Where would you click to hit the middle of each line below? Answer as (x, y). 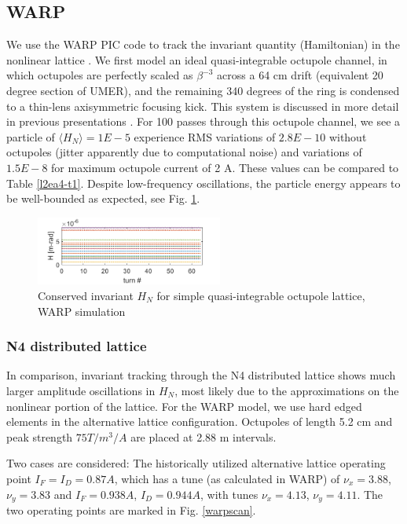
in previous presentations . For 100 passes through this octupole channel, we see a (203, 121)
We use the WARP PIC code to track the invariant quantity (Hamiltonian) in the (203, 44)
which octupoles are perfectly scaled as (100, 75)
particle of (31, 136)
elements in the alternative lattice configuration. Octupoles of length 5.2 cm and (200, 421)
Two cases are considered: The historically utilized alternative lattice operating (196, 463)
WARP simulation (82, 311)
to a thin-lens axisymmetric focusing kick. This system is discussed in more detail (203, 106)
